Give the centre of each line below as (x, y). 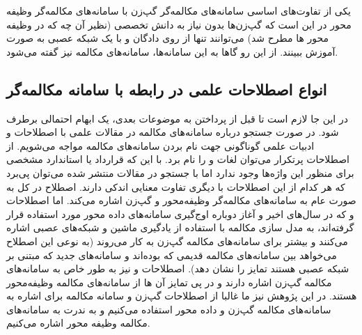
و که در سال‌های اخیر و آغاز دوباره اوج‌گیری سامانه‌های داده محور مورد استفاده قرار (180, 213)
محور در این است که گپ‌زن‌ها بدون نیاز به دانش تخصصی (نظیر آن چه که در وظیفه (179, 24)
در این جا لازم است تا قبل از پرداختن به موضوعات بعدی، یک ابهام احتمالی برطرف (177, 118)
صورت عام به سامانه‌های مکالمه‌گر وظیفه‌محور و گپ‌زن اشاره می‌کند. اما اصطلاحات (181, 200)
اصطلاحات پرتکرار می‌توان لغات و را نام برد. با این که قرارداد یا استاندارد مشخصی (178, 159)
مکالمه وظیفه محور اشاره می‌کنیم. (78, 323)
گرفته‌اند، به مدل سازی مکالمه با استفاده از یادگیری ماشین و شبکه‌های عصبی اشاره (180, 227)
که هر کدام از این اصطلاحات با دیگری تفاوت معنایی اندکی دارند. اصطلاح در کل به (176, 186)
